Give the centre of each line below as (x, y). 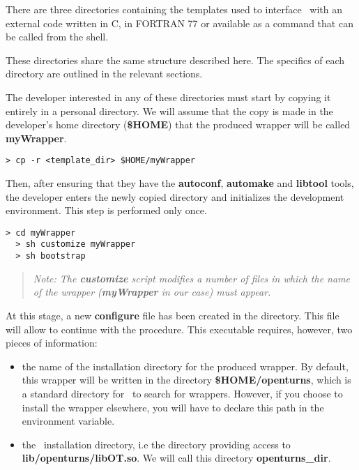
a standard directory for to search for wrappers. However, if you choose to (182, 393)
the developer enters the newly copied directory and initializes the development (175, 196)
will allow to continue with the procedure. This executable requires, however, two (179, 329)
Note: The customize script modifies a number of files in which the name (192, 278)
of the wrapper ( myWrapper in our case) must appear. (152, 292)
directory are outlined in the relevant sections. (104, 74)
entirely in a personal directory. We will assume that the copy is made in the (169, 111)
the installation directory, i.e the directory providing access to (156, 444)
